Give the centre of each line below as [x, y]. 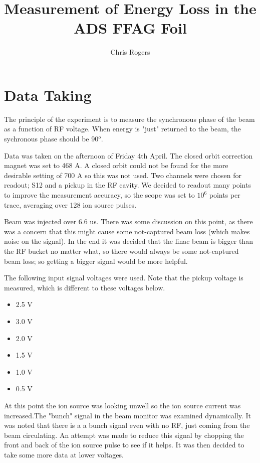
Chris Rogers [130, 52]
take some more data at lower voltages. [64, 454]
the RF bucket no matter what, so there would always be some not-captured [121, 251]
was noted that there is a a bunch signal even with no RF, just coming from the [127, 425]
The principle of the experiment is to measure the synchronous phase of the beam [129, 119]
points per [225, 195]
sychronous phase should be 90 [51, 139]
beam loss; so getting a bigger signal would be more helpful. [96, 261]
